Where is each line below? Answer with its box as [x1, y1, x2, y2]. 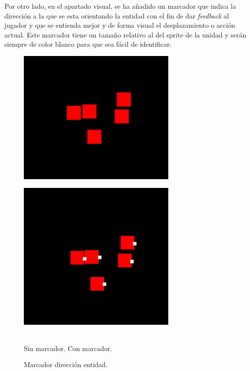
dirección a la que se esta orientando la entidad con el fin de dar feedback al [4, 10, 229, 20]
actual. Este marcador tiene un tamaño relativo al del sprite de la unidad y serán [4, 29, 247, 39]
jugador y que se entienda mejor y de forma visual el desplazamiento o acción [4, 20, 235, 30]
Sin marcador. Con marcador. [24, 343, 112, 353]
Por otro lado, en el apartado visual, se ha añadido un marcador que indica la [4, 1, 236, 11]
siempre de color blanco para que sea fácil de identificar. [4, 39, 172, 49]
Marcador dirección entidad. [24, 359, 108, 370]
